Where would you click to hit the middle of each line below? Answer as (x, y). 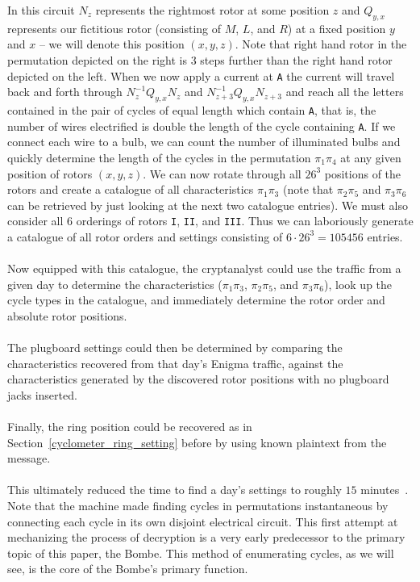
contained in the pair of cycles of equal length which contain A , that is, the (192, 110)
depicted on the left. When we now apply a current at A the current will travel (201, 75)
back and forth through (65, 92)
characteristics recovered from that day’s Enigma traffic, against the (175, 363)
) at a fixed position (337, 28)
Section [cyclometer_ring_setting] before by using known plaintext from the (197, 442)
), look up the (358, 284)
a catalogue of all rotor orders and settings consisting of (145, 236)
